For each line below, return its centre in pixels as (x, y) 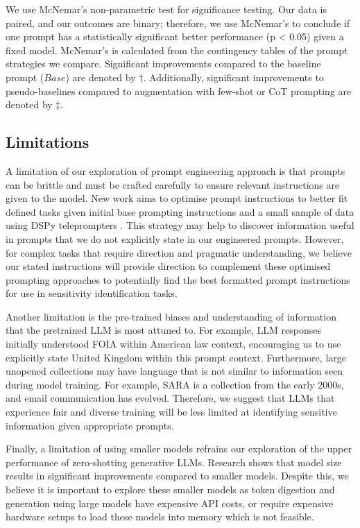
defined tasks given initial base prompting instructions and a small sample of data (180, 211)
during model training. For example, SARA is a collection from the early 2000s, (175, 384)
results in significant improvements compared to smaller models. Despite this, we (177, 476)
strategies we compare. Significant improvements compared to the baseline (163, 63)
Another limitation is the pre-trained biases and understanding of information (171, 316)
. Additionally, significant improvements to (233, 77)
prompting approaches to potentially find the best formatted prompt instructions (178, 279)
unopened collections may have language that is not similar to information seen (174, 371)
